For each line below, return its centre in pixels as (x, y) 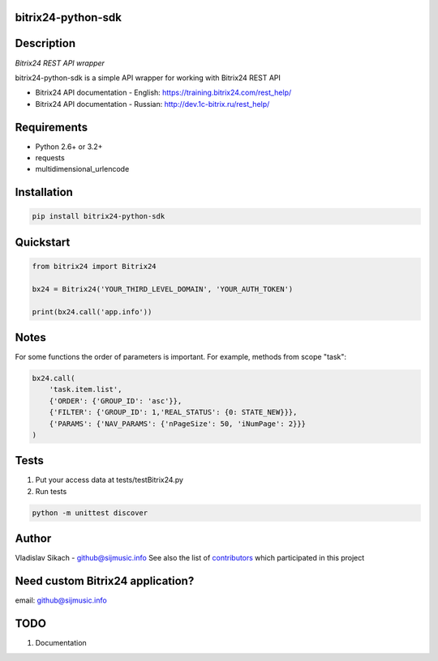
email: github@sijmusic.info (61, 600)
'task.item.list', (86, 390)
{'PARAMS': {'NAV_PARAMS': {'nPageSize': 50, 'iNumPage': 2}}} (178, 424)
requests (50, 158)
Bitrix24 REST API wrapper (60, 63)
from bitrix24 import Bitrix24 (94, 266)
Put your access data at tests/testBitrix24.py (109, 480)
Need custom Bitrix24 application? (105, 581)
